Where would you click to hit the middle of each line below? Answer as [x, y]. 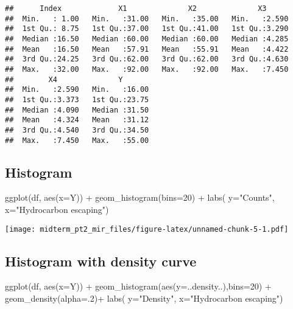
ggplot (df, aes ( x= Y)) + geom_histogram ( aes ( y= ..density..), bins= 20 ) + [138, 286]
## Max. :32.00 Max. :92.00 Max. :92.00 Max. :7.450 [147, 69]
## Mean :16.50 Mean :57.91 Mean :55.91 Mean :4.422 [147, 49]
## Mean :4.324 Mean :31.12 [77, 120]
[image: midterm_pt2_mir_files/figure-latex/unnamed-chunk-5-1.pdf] [147, 229]
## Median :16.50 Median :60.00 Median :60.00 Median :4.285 [147, 39]
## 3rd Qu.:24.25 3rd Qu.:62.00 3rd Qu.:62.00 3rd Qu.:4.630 [147, 59]
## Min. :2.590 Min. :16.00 [77, 90]
